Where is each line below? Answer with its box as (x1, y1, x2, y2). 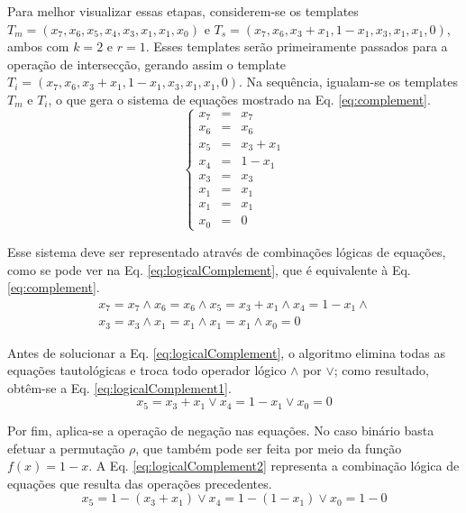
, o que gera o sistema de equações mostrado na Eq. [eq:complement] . (48, 89, 431, 108)
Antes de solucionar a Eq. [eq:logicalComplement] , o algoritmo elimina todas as (7, 343, 445, 362)
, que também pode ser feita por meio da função (135, 438, 402, 457)
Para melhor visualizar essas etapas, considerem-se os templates (7, 2, 359, 20)
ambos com (7, 37, 69, 56)
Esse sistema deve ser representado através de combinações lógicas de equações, (7, 242, 446, 261)
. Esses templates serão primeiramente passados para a (145, 37, 448, 56)
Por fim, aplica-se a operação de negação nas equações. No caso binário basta (7, 420, 434, 439)
